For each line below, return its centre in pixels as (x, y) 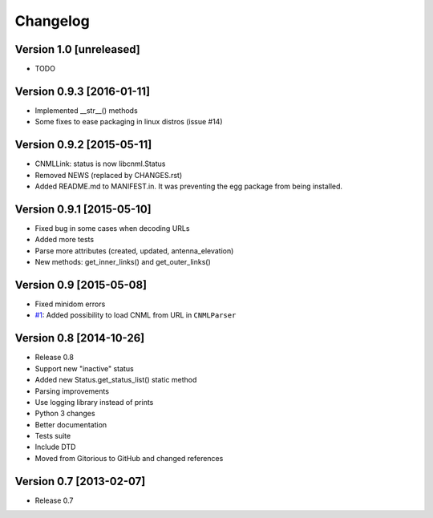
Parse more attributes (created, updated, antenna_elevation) (134, 251)
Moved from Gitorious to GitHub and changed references (129, 458)
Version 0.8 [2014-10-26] (80, 338)
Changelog (52, 21)
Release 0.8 (54, 358)
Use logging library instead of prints (94, 402)
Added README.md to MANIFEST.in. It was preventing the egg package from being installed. (189, 186)
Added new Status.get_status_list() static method (116, 380)
